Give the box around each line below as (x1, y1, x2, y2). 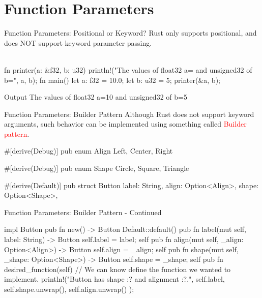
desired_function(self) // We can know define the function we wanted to (4, 263, 231, 274)
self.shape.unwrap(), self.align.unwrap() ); (4, 284, 134, 294)
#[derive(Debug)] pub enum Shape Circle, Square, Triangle (4, 163, 189, 173)
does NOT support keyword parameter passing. (4, 37, 152, 48)
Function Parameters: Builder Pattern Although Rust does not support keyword (4, 108, 254, 119)
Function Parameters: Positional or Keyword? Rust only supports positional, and (4, 27, 257, 38)
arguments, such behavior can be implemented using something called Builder (4, 118, 247, 129)
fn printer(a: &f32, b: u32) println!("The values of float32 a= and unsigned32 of (4, 64, 252, 75)
